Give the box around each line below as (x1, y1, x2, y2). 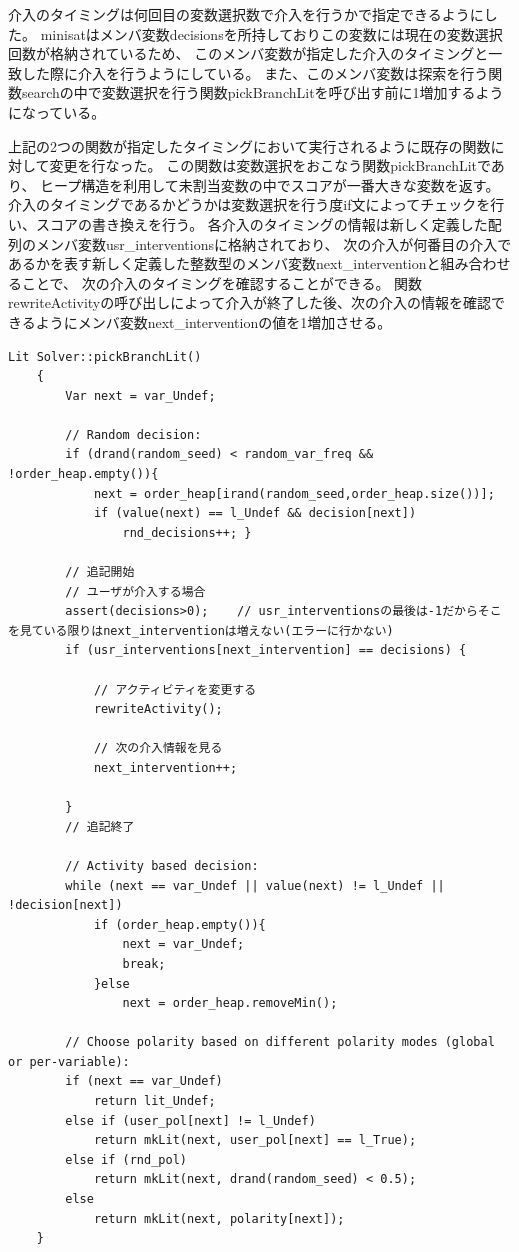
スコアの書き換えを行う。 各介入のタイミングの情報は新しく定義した (35, 213, 488, 234)
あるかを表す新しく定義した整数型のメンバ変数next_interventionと (8, 253, 441, 274)
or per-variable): (8, 1054, 130, 1069)
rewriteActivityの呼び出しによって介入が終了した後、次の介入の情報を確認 (8, 292, 492, 313)
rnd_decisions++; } (122, 525, 252, 540)
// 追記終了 (65, 819, 135, 834)
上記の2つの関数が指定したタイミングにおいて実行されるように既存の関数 (8, 135, 491, 156)
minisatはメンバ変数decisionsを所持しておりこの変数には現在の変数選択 (40, 23, 503, 44)
